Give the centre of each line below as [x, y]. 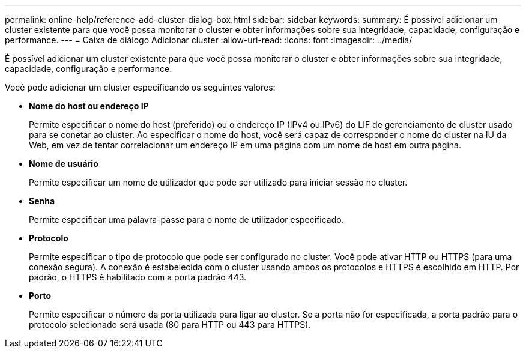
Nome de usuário [64, 164]
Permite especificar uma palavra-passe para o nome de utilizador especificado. [186, 219]
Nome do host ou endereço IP [89, 106]
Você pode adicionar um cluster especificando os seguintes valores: [140, 87]
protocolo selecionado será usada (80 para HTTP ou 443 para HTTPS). [170, 324]
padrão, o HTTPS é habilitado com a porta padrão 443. [138, 277]
